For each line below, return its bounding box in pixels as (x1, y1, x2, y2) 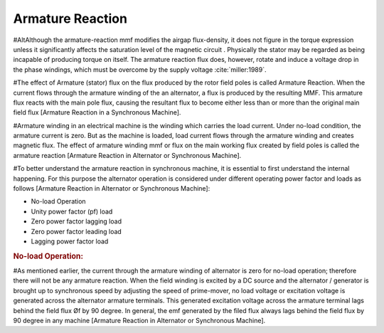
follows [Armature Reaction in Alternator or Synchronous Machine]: (13, 184, 210, 193)
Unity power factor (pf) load (31, 207, 113, 216)
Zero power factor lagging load (31, 217, 122, 226)
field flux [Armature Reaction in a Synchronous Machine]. (13, 108, 181, 117)
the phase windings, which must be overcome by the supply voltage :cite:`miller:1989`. (13, 65, 267, 74)
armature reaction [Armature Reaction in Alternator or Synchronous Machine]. (13, 151, 242, 159)
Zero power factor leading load (31, 227, 122, 236)
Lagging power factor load (31, 237, 109, 245)
